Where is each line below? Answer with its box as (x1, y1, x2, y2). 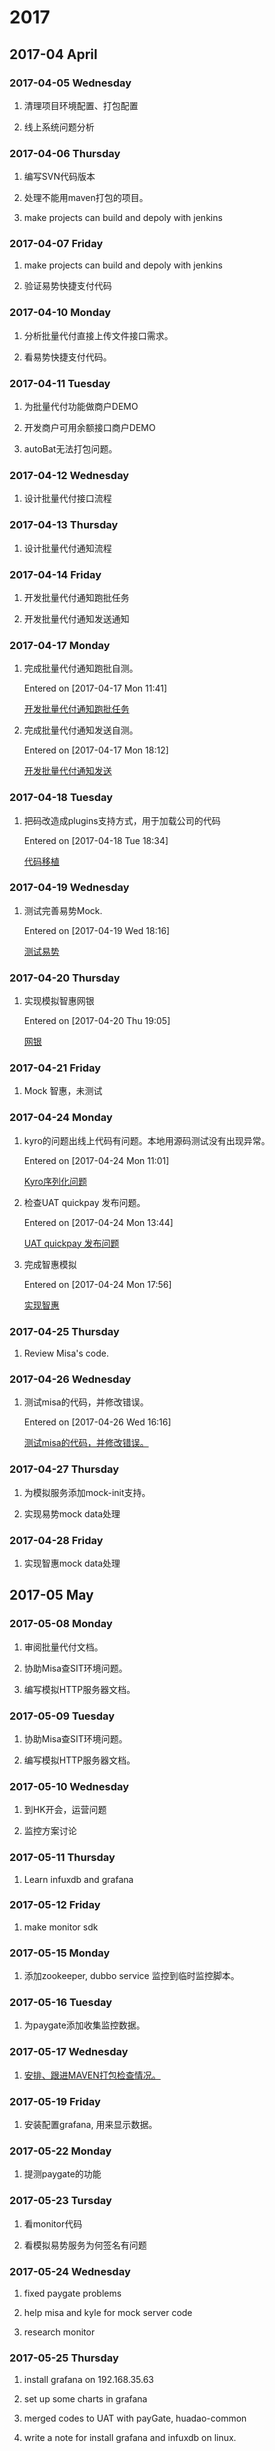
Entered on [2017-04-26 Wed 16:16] (23, 1416, 172, 1428)
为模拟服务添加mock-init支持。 (23, 1486, 151, 1498)
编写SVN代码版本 (23, 171, 96, 183)
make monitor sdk (23, 1921, 99, 1933)
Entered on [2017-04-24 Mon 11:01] (23, 1154, 170, 1166)
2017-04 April (9, 46, 98, 63)
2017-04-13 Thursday (9, 518, 119, 532)
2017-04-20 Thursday (9, 971, 121, 985)
